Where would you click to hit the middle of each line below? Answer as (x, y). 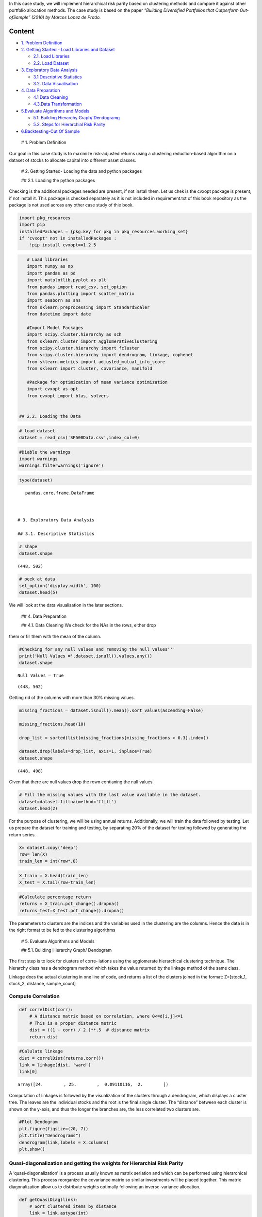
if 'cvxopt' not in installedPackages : (68, 238)
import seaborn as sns (54, 300)
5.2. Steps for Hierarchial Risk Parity (69, 125)
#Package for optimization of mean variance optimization (97, 382)
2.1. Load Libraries (51, 56)
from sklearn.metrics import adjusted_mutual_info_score (96, 362)
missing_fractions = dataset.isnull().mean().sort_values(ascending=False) (111, 710)
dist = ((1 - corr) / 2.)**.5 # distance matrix (90, 1030)
